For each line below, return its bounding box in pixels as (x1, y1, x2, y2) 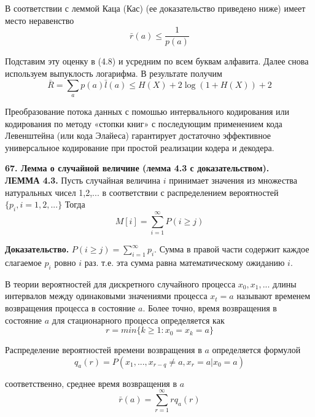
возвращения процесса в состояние (5, 301, 136, 314)
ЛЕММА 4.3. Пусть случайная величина (5, 174, 161, 187)
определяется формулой (212, 343, 301, 356)
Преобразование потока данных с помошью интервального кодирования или (5, 105, 289, 118)
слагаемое (5, 255, 42, 268)
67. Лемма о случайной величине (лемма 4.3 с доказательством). (5, 162, 270, 174)
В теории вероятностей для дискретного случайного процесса (5, 277, 236, 290)
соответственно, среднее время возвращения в (5, 376, 177, 389)
